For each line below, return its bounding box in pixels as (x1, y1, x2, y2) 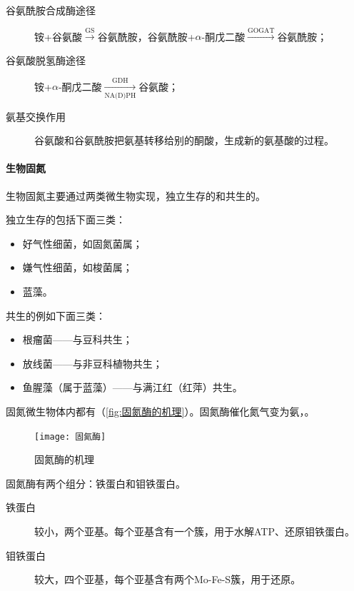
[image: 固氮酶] (34, 431, 106, 442)
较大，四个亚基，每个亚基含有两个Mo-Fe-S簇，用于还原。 (34, 572, 301, 587)
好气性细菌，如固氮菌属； (22, 236, 143, 251)
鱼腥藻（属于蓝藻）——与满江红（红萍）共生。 (22, 380, 243, 395)
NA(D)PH (104, 91, 136, 99)
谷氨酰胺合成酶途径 (6, 3, 96, 17)
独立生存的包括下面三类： (6, 212, 126, 227)
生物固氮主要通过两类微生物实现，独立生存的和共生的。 (6, 188, 265, 203)
